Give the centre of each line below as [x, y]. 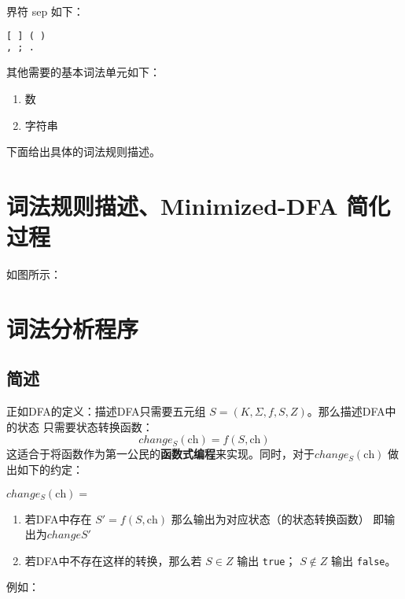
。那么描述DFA [346, 411]
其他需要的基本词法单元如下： [83, 72]
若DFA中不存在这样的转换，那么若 [113, 560]
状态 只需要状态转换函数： [85, 426]
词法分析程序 [73, 328]
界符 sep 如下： [45, 11]
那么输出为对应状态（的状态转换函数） [270, 518]
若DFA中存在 [58, 518]
